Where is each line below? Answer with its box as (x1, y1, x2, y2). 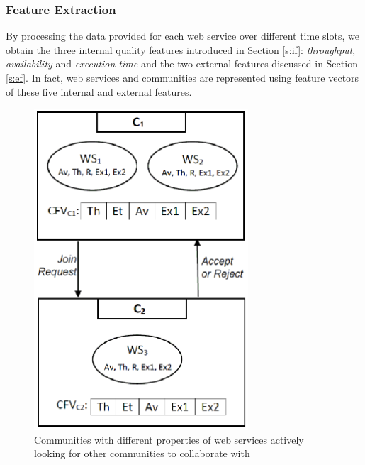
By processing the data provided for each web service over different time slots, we (6, 28, 359, 43)
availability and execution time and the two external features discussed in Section (6, 56, 358, 71)
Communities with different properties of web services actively (34, 432, 304, 447)
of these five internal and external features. (6, 84, 192, 99)
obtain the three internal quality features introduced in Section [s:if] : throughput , (6, 42, 356, 57)
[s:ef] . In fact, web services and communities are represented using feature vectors (6, 70, 359, 84)
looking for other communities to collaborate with (34, 446, 250, 461)
